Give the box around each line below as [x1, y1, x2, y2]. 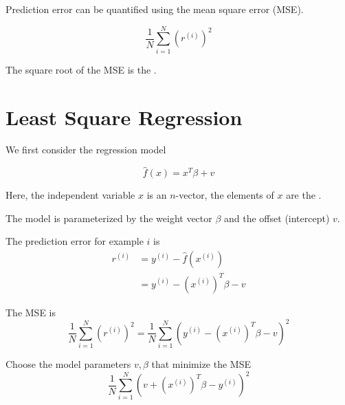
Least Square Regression [5, 102, 243, 131]
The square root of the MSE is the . [5, 62, 157, 76]
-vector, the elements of [175, 188, 274, 202]
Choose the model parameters [5, 357, 131, 371]
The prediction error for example [5, 234, 144, 248]
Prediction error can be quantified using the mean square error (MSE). [5, 2, 304, 16]
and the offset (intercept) [224, 210, 330, 225]
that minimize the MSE [151, 357, 251, 371]
